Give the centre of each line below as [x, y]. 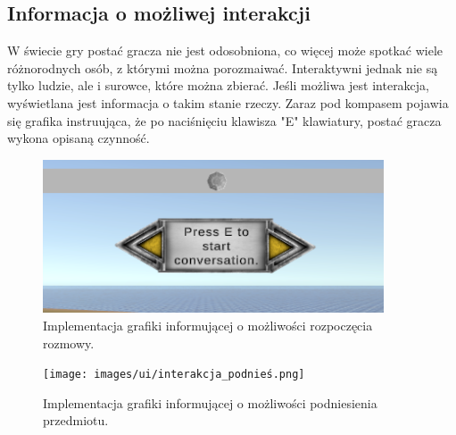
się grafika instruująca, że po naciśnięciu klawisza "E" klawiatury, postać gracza [224, 120]
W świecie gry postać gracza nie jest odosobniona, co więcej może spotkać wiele [225, 50]
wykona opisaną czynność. [79, 138]
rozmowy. [69, 343]
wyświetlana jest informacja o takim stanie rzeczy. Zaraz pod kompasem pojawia [228, 102]
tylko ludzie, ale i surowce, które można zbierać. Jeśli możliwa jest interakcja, [219, 85]
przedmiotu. [76, 420]
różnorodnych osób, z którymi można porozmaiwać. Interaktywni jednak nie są [223, 67]
